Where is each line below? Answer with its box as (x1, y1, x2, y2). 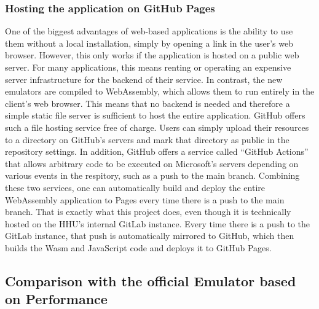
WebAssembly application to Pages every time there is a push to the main (5, 193, 285, 206)
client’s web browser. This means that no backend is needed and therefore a (5, 96, 290, 109)
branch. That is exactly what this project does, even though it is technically (5, 205, 291, 218)
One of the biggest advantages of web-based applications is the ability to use (5, 25, 293, 37)
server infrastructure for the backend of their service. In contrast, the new (5, 72, 283, 85)
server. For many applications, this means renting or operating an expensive (5, 61, 291, 73)
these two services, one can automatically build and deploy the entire (5, 181, 266, 194)
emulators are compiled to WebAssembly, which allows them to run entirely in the (5, 85, 315, 98)
